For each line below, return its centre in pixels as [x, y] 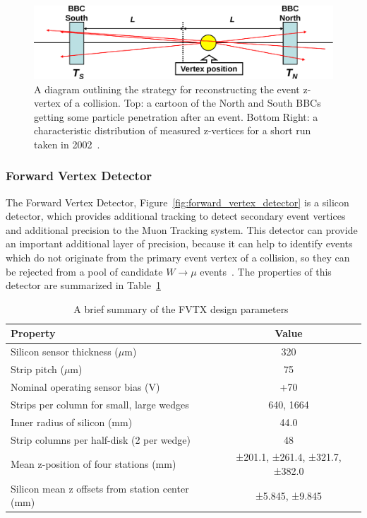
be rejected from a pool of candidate [84, 271]
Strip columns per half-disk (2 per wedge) [101, 439]
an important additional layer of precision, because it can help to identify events [179, 243]
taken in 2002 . [67, 144]
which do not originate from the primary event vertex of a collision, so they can [178, 258]
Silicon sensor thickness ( [65, 352]
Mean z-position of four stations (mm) [94, 464]
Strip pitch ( [37, 369]
